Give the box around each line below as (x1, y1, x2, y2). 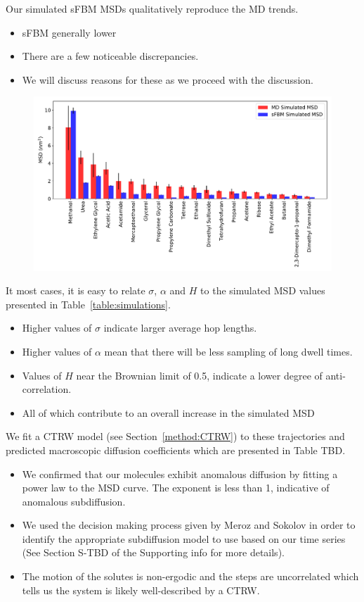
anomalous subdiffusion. (22, 494, 126, 508)
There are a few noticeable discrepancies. (22, 49, 199, 63)
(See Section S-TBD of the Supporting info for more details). (22, 545, 285, 560)
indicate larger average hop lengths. (103, 320, 257, 335)
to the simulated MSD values (200, 283, 325, 298)
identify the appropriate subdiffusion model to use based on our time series (22, 531, 346, 546)
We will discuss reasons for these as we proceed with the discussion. (22, 72, 314, 87)
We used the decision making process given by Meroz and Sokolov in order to (22, 518, 356, 532)
